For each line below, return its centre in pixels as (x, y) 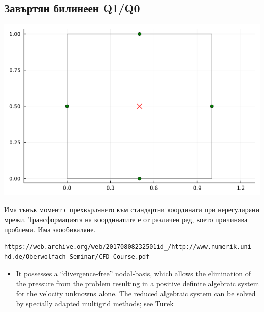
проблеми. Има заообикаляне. (50, 229)
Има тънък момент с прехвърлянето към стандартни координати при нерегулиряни (132, 209)
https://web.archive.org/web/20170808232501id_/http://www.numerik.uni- (129, 247)
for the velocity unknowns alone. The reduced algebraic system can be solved (136, 293)
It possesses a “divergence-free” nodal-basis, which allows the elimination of (134, 273)
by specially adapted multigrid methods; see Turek (95, 303)
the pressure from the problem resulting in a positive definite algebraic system (138, 283)
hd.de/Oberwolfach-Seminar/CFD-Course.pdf (77, 257)
